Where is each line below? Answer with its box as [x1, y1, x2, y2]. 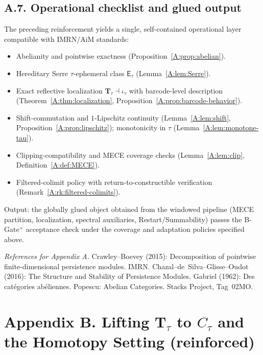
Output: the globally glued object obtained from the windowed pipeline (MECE [4, 203, 254, 214]
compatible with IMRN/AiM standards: [4, 33, 129, 44]
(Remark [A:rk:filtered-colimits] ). [16, 186, 121, 197]
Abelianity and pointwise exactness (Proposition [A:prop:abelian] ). [16, 51, 226, 61]
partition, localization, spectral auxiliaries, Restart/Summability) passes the [4, 214, 242, 224]
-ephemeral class [73, 67, 125, 78]
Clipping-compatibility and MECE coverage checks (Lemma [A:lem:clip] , [16, 149, 245, 160]
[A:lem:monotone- [203, 122, 259, 133]
